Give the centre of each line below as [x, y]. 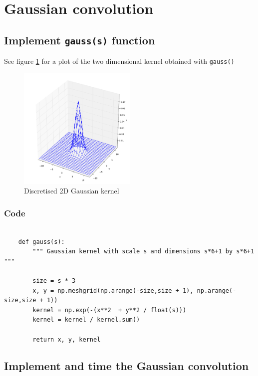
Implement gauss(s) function [80, 40]
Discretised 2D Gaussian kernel [72, 191]
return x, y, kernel [67, 339]
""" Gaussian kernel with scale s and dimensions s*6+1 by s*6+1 [143, 252]
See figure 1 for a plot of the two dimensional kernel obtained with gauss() [119, 61]
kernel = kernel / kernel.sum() [86, 320]
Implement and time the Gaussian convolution [127, 366]
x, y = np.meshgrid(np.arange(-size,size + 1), [113, 290]
